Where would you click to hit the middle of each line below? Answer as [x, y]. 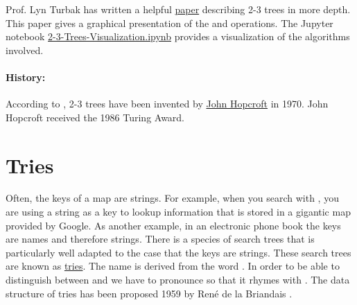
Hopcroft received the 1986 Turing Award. [95, 117]
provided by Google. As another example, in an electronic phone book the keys [173, 225]
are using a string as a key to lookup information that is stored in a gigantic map [178, 212]
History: [26, 77]
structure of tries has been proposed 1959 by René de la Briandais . [149, 293]
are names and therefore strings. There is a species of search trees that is [160, 239]
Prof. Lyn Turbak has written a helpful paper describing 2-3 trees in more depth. [178, 9]
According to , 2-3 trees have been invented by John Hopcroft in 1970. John [167, 104]
